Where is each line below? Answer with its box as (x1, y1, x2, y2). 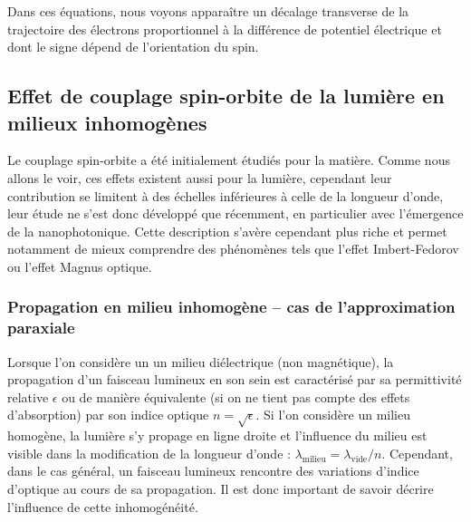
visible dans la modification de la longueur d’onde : (7, 443, 291, 462)
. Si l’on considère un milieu (255, 405, 410, 424)
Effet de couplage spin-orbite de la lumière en (7, 82, 445, 110)
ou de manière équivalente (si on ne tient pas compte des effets (62, 387, 410, 406)
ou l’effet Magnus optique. (7, 256, 152, 275)
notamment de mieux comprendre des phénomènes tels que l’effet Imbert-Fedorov (7, 239, 459, 258)
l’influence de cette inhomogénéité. (7, 497, 198, 516)
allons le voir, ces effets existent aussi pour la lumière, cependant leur (7, 168, 392, 187)
